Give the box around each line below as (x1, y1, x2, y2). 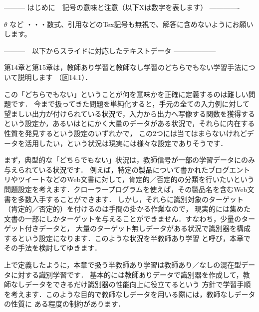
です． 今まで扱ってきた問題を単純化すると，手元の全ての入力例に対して (10, 98, 250, 109)
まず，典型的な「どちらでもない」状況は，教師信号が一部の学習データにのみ (4, 154, 255, 165)
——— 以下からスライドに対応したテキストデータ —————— (4, 45, 216, 55)
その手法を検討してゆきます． (4, 242, 102, 253)
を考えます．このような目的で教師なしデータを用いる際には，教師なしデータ (4, 288, 256, 299)
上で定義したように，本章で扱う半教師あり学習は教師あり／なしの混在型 (4, 259, 242, 270)
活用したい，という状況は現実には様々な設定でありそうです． (24, 137, 228, 148)
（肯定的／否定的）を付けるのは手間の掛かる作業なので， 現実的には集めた (4, 203, 251, 214)
